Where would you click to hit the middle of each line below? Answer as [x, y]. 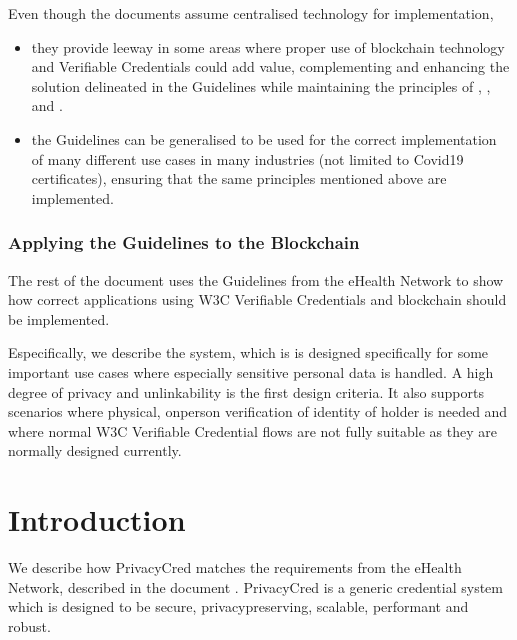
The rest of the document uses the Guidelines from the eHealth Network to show [256, 279]
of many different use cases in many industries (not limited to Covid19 [247, 158]
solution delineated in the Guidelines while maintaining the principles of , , [261, 85]
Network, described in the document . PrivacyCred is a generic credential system [255, 586]
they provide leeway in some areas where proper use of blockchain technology [268, 46]
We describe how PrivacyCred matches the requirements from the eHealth [235, 567]
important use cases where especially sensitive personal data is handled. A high [251, 371]
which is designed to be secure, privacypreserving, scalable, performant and [238, 606]
